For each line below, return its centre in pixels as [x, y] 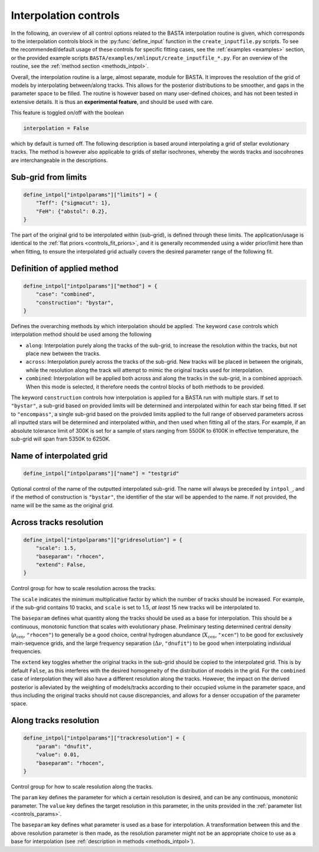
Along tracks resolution [55, 720]
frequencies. [26, 652]
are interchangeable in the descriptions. [59, 160]
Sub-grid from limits [49, 177]
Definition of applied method [65, 268]
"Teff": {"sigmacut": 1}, [73, 203]
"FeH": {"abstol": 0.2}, [72, 211]
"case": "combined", [66, 294]
